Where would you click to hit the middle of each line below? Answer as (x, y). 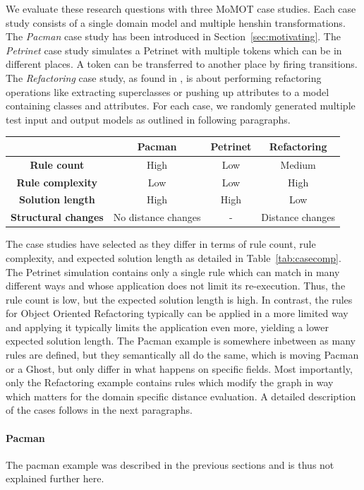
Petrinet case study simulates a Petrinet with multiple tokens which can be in (174, 50)
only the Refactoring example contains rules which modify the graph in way (170, 382)
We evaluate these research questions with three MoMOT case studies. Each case (181, 8)
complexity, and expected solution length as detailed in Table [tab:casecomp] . (174, 257)
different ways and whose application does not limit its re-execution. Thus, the (176, 286)
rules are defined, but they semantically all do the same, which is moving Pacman (182, 355)
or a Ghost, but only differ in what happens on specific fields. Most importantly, (179, 368)
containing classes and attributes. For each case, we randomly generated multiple (181, 106)
